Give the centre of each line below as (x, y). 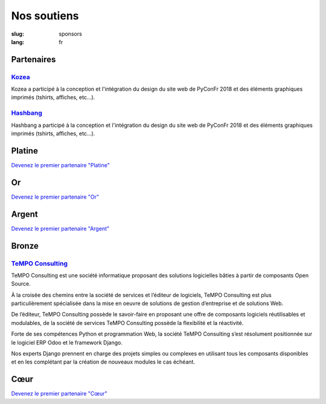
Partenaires (34, 59)
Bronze (25, 245)
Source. (21, 284)
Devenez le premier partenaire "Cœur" (59, 394)
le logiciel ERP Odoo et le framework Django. (67, 342)
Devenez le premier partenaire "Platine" (60, 165)
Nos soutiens (45, 16)
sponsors (71, 34)
